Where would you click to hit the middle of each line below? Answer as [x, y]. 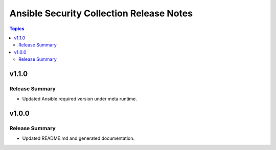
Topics [17, 29]
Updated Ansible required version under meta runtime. [80, 99]
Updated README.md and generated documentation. [78, 138]
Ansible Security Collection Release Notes [101, 13]
